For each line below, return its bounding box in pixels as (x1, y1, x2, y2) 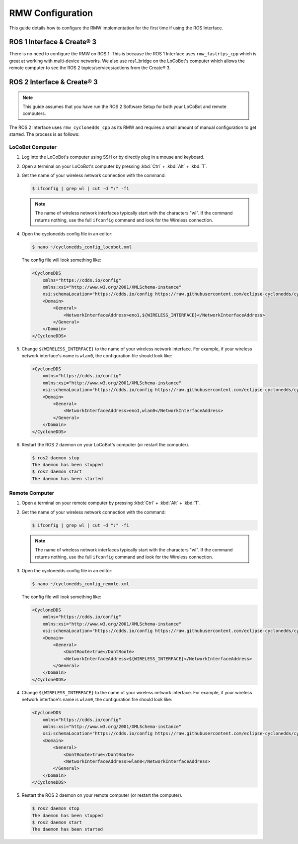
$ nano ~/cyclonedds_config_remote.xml (32, 581, 129, 587)
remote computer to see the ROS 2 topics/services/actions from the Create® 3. (9, 65, 171, 71)
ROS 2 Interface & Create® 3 (9, 78, 98, 87)
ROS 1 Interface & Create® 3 (9, 38, 97, 46)
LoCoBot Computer (9, 143, 57, 150)
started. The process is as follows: (9, 131, 79, 137)
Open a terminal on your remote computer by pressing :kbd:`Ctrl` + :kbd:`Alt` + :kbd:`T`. (21, 500, 201, 506)
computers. (22, 110, 46, 116)
